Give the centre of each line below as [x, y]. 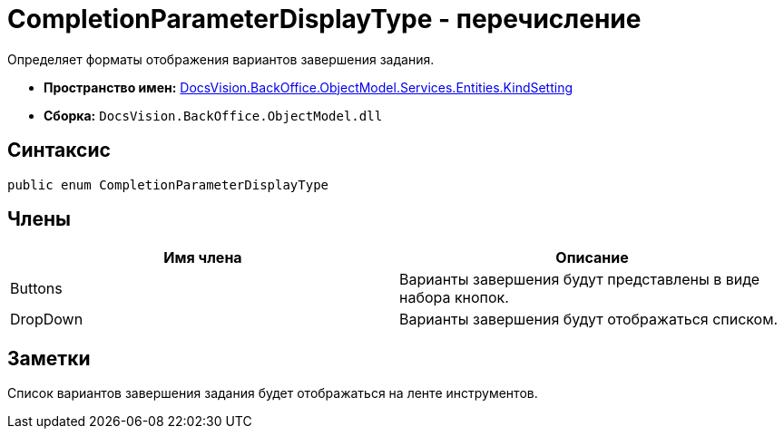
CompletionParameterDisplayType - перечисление [324, 19]
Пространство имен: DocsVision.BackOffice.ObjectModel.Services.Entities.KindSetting [309, 87]
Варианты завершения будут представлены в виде [580, 280]
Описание [592, 258]
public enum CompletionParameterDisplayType [168, 184]
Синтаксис [59, 150]
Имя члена [203, 258]
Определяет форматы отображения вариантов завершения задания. [221, 59]
